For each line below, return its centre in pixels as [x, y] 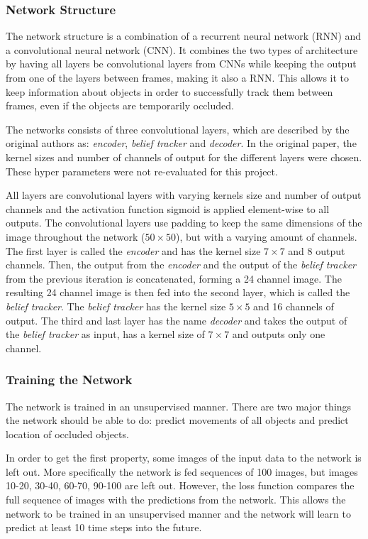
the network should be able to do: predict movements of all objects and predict [177, 420]
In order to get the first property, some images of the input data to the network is [184, 458]
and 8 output [317, 250]
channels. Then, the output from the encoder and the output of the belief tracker [181, 265]
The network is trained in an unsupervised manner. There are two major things [179, 406]
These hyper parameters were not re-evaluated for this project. [142, 171]
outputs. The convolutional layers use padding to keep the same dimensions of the [184, 223]
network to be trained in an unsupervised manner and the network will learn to [178, 513]
